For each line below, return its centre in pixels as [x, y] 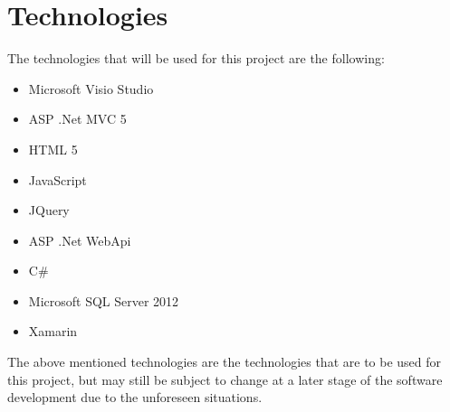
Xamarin [53, 331]
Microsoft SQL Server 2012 [104, 300]
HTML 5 [53, 149]
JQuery [49, 210]
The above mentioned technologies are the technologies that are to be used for [225, 362]
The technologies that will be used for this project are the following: [196, 58]
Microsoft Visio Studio [91, 88]
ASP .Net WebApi [80, 240]
